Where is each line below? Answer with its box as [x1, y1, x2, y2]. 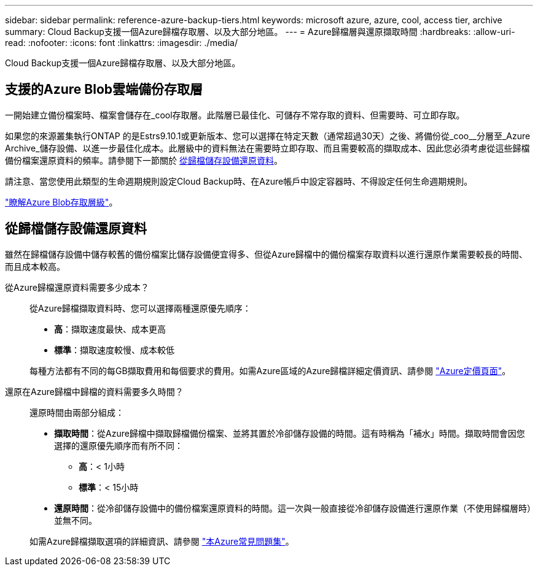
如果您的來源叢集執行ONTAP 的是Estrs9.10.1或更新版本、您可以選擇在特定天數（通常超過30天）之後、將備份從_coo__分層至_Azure [5, 130, 531, 141]
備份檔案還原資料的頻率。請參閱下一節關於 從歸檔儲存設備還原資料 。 [5, 155, 283, 166]
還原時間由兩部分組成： [29, 407, 124, 418]
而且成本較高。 [5, 261, 65, 272]
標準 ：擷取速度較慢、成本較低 [54, 344, 174, 355]
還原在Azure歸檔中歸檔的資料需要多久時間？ [5, 386, 184, 397]
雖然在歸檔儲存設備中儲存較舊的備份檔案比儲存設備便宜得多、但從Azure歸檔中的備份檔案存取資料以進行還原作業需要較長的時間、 [5, 248, 528, 259]
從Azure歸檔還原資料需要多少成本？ [5, 282, 149, 293]
